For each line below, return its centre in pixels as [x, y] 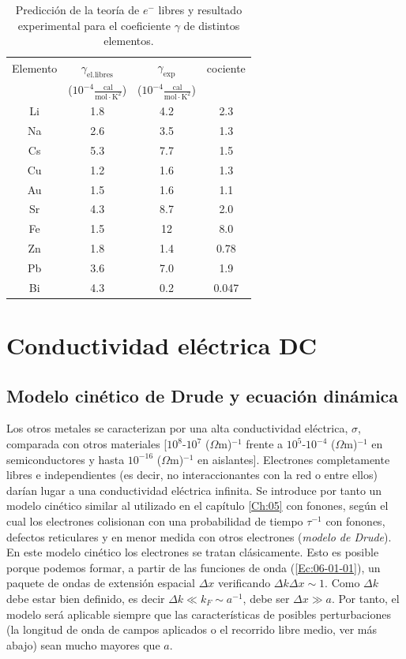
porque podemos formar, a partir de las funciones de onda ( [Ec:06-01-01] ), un [194, 567]
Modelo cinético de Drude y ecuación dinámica [203, 395]
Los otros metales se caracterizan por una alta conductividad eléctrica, [177, 428]
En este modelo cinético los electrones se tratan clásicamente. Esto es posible [193, 552]
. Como [342, 583]
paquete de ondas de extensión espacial [101, 583]
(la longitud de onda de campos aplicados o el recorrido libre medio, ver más [192, 629]
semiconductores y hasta [66, 459]
